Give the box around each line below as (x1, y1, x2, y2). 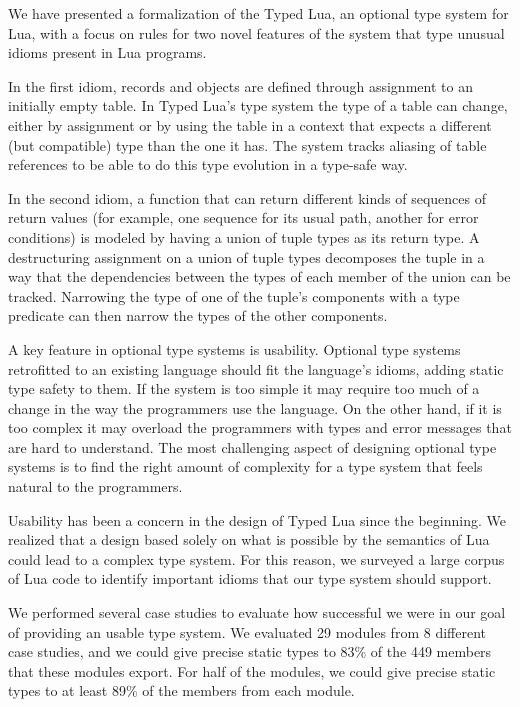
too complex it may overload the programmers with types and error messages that (8, 417, 512, 438)
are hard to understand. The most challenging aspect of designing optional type (8, 436, 497, 457)
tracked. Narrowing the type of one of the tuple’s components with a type (8, 285, 460, 306)
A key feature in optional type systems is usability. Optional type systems (8, 338, 461, 359)
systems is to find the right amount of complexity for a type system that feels (8, 456, 483, 477)
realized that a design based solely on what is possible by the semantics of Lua (8, 529, 490, 550)
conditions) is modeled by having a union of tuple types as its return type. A (8, 226, 480, 247)
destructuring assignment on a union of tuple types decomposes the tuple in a (8, 246, 485, 267)
